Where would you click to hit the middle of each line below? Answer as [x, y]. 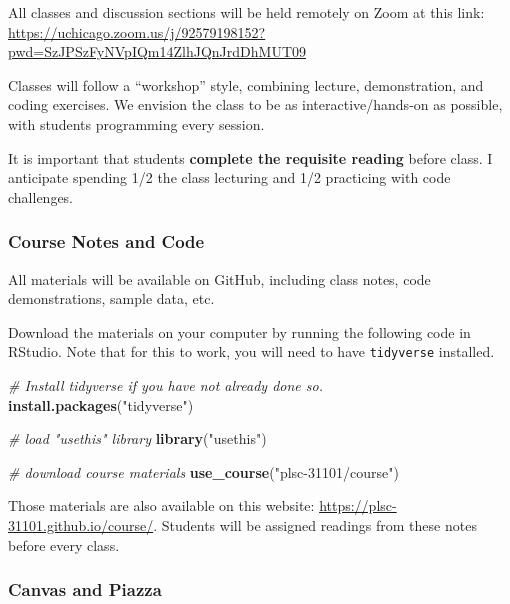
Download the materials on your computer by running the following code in [239, 331]
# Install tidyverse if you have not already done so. [165, 385]
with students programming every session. [136, 123]
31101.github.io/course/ [81, 524]
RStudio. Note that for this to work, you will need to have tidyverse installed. [251, 351]
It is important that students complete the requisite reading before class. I [250, 157]
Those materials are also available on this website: [161, 505]
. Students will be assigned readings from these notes [315, 524]
